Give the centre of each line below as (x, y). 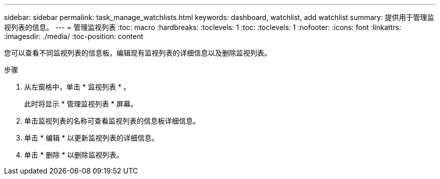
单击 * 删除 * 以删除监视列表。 (74, 155)
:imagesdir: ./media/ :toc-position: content (74, 36)
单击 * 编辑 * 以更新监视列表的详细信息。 (91, 138)
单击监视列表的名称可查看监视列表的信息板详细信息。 (112, 121)
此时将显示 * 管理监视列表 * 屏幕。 (81, 104)
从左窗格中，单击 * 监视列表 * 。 (77, 87)
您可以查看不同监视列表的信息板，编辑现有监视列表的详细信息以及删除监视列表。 (138, 53)
